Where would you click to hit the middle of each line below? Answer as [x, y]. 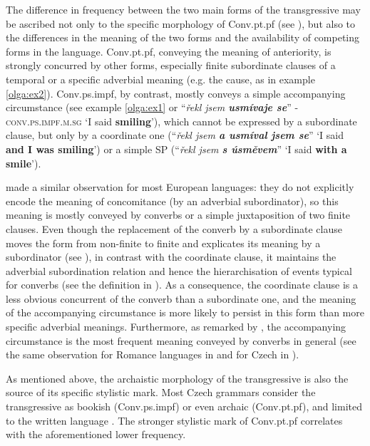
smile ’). [24, 163]
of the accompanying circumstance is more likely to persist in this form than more [185, 312]
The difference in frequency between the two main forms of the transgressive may [183, 9]
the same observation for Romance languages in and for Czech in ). [153, 354]
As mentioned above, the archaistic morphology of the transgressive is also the [177, 378]
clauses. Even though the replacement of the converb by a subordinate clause [174, 228]
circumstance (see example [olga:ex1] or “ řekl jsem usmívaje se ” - [152, 107]
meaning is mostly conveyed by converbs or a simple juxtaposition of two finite [178, 215]
